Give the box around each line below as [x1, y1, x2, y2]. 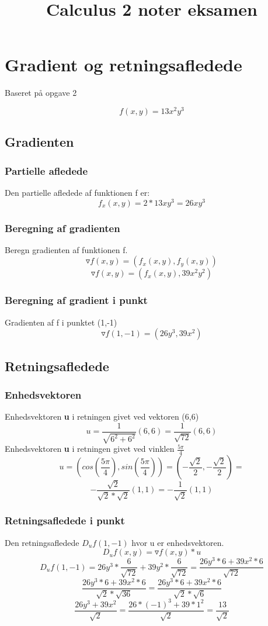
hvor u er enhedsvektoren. [131, 536, 224, 548]
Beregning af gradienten [5, 220, 120, 235]
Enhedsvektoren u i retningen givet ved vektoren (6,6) [5, 410, 199, 423]
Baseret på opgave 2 [5, 87, 77, 99]
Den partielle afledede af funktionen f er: [5, 186, 150, 198]
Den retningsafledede [5, 536, 79, 548]
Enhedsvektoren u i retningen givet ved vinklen [5, 442, 175, 455]
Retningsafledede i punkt [5, 513, 125, 528]
